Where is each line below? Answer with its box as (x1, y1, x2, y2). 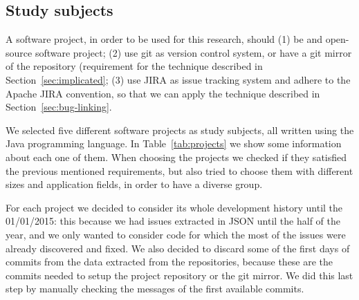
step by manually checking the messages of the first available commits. (6, 281, 304, 296)
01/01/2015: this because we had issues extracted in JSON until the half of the (6, 214, 340, 228)
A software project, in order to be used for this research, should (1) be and (6, 32, 322, 46)
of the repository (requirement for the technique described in (6, 59, 263, 73)
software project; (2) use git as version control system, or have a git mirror (35, 45, 352, 59)
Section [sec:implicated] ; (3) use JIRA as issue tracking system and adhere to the (6, 72, 351, 86)
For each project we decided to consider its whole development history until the (6, 200, 343, 214)
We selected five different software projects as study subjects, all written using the (6, 122, 354, 137)
